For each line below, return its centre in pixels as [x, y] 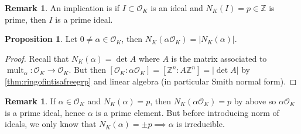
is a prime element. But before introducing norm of [187, 112]
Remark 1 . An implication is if [62, 8]
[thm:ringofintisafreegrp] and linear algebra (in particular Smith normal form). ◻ [151, 81]
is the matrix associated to [219, 58]
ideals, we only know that [51, 124]
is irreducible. [201, 124]
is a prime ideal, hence [45, 112]
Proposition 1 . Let [41, 39]
